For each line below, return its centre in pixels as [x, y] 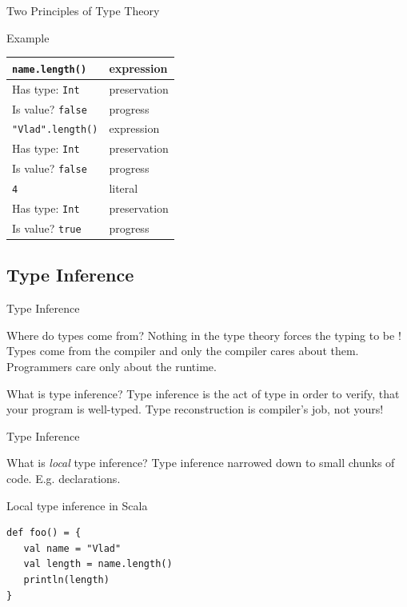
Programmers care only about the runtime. [112, 367]
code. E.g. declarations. [64, 479]
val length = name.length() [98, 564]
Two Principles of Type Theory [83, 10]
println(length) [66, 580]
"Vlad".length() [55, 130]
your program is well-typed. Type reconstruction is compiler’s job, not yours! [195, 409]
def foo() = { [44, 533]
